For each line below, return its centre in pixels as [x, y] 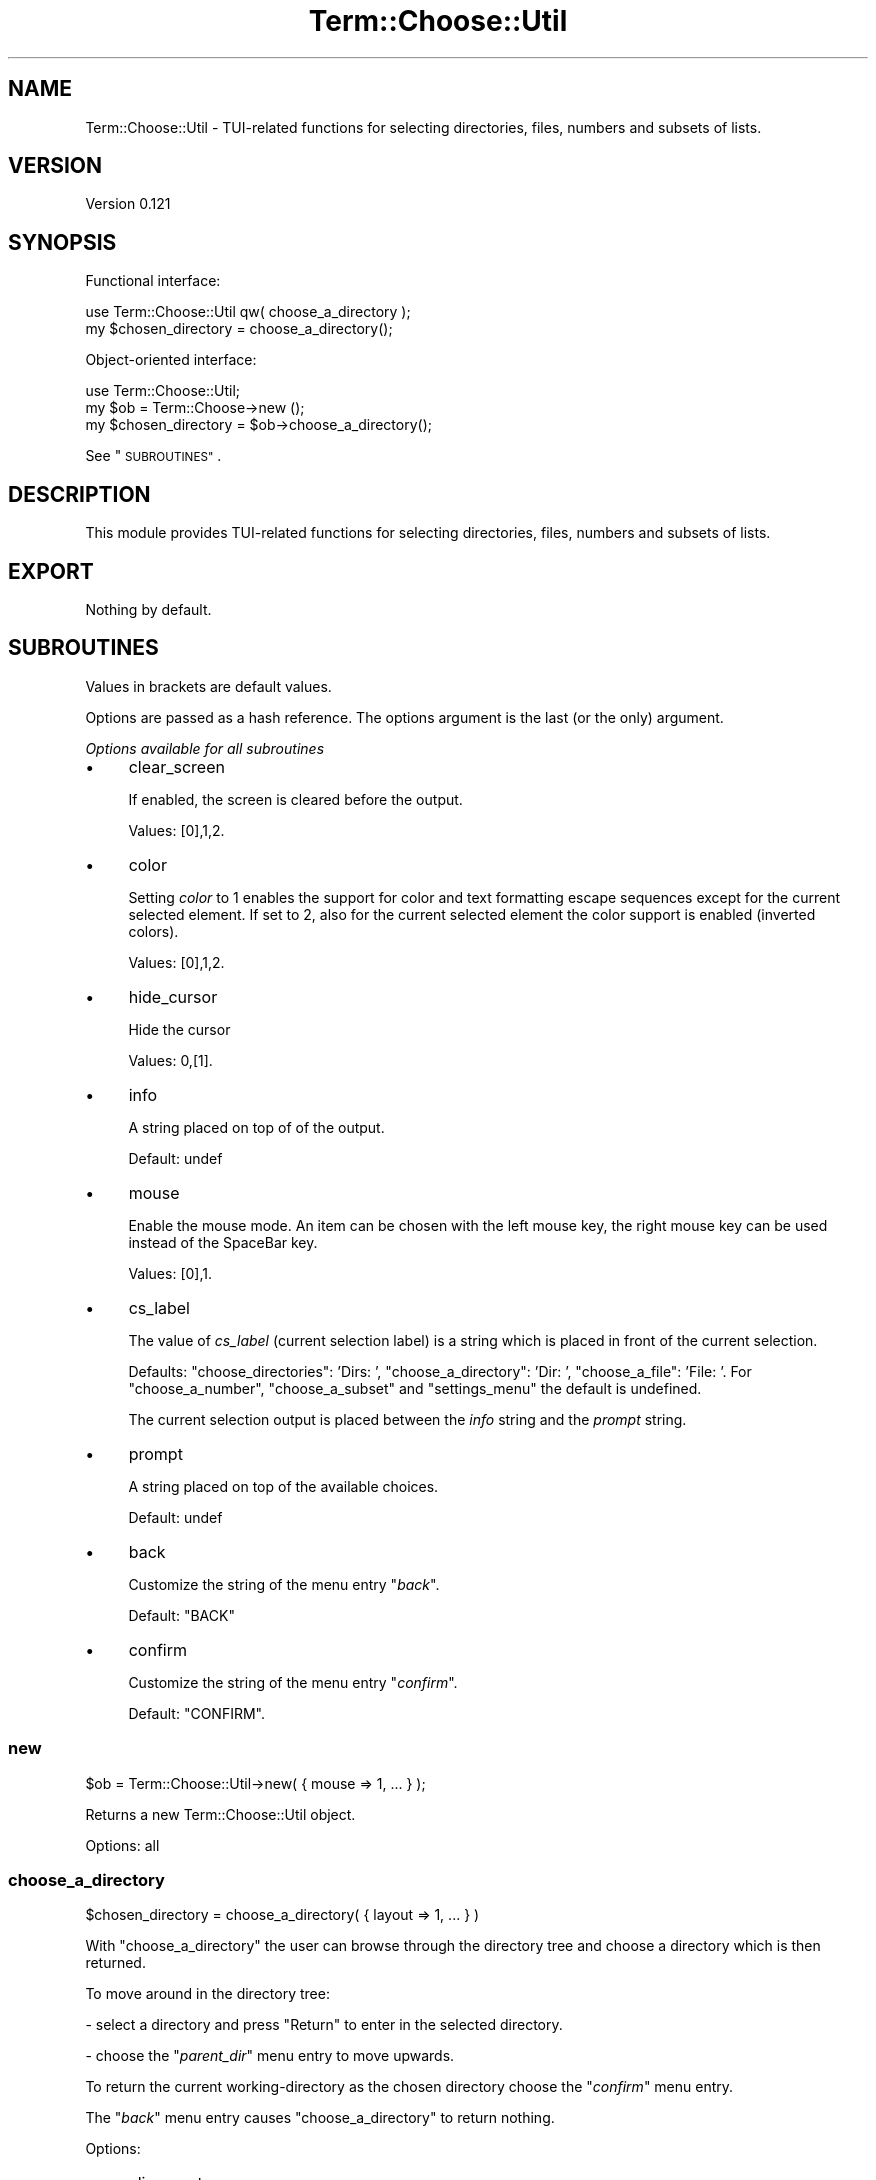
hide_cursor [173, 996]
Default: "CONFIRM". [196, 1713]
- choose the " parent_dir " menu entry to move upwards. [270, 2056]
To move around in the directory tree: [207, 1994]
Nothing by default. [148, 609]
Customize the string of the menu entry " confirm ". [293, 1682]
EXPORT [51, 571]
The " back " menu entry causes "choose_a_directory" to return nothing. [320, 2118]
